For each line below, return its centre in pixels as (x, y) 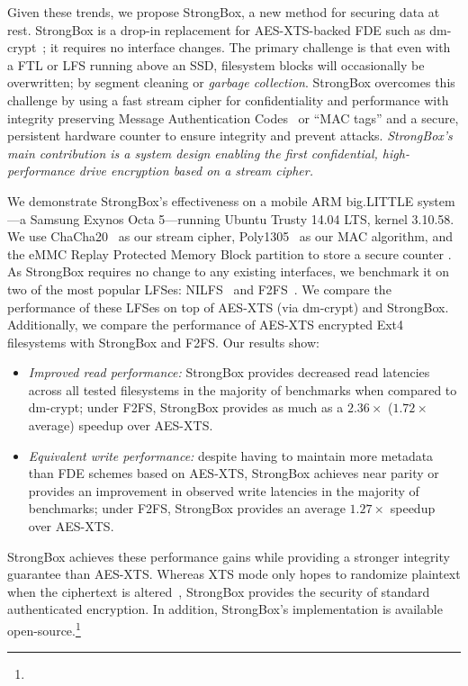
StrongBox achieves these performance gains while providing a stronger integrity (229, 556)
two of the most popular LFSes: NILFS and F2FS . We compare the (199, 289)
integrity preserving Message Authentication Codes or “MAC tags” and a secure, (233, 117)
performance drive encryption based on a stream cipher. (160, 171)
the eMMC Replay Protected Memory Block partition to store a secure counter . (229, 253)
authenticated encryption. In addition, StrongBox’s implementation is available (225, 609)
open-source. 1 (44, 629)
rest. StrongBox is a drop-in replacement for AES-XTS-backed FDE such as (216, 29)
